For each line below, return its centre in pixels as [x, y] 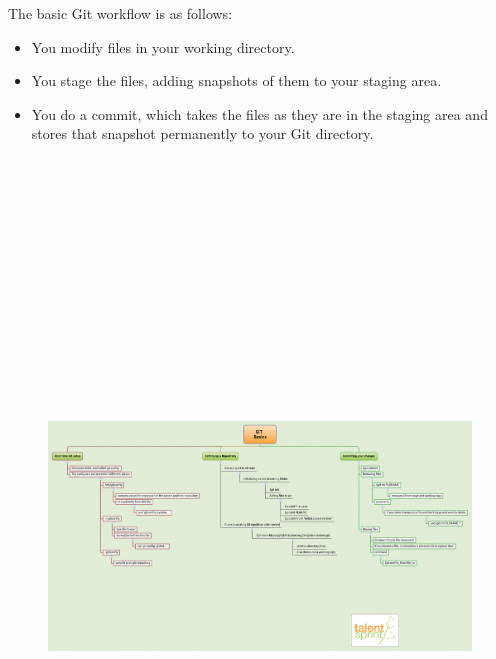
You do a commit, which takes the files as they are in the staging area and [259, 113]
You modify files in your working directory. [163, 46]
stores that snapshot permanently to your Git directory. [202, 133]
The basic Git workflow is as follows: [120, 13]
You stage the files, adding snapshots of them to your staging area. [236, 80]
